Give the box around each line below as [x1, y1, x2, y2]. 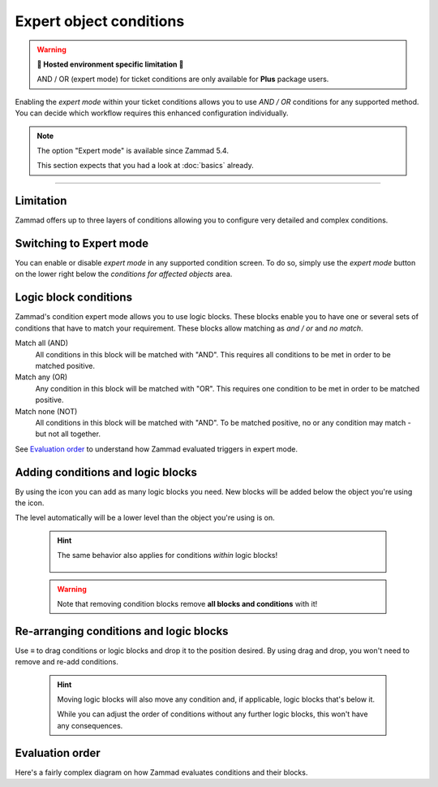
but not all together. [35, 429, 101, 439]
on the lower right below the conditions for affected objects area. [15, 269, 233, 279]
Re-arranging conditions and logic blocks [15, 624, 229, 638]
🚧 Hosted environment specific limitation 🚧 [36, 59, 184, 69]
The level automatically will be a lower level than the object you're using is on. [15, 512, 275, 523]
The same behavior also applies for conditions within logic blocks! [57, 551, 278, 560]
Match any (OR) [15, 372, 68, 382]
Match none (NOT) [15, 406, 78, 416]
